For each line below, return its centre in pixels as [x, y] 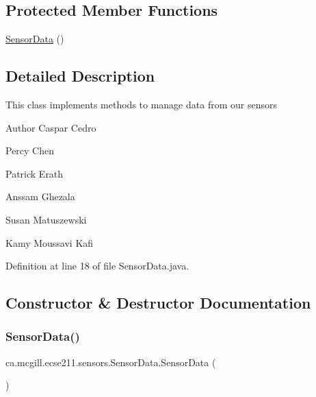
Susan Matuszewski [46, 219]
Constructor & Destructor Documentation [158, 303]
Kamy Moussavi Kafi [50, 242]
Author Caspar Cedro [51, 127]
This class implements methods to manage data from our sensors [141, 104]
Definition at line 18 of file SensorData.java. [97, 266]
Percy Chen [30, 151]
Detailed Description [80, 76]
